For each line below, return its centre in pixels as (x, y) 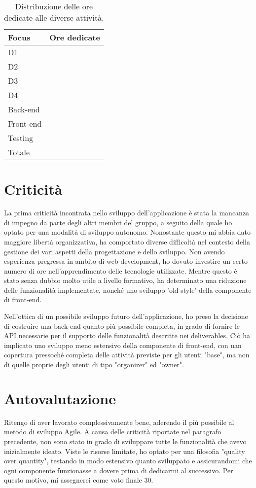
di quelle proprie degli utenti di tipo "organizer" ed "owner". (94, 365)
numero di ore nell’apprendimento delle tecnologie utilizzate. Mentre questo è (121, 270)
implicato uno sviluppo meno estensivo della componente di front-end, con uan (123, 345)
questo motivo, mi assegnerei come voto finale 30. (79, 480)
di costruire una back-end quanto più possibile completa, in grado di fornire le (122, 326)
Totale (19, 152)
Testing (21, 138)
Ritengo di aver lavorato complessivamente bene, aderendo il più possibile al (119, 422)
